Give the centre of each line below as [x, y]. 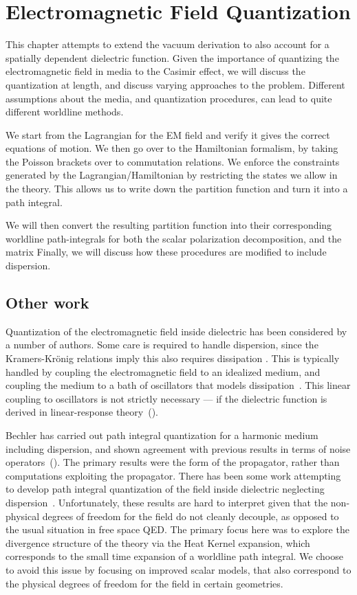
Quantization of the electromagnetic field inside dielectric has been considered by [176, 331]
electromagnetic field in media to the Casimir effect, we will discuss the [155, 71]
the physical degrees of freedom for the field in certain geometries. [144, 583]
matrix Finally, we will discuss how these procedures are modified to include [166, 252]
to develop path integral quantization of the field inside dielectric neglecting [165, 489]
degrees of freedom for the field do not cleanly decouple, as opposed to [191, 516]
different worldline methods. [65, 112]
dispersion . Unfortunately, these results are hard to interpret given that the [167, 502]
